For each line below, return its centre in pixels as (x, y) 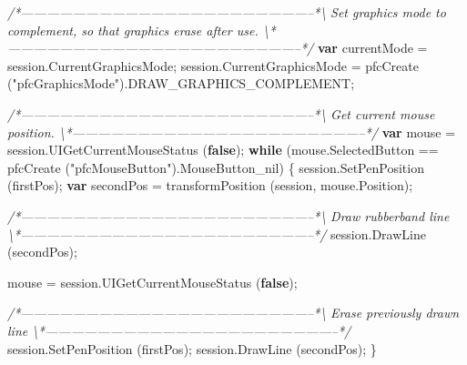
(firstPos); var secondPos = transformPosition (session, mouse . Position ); (210, 185)
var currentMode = (372, 48)
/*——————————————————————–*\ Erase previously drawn (233, 313)
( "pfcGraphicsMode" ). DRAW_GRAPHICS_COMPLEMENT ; (181, 83)
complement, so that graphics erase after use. (133, 30)
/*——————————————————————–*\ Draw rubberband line (228, 215)
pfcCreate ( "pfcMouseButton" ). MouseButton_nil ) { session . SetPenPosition (216, 167)
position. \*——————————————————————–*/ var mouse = (232, 132)
